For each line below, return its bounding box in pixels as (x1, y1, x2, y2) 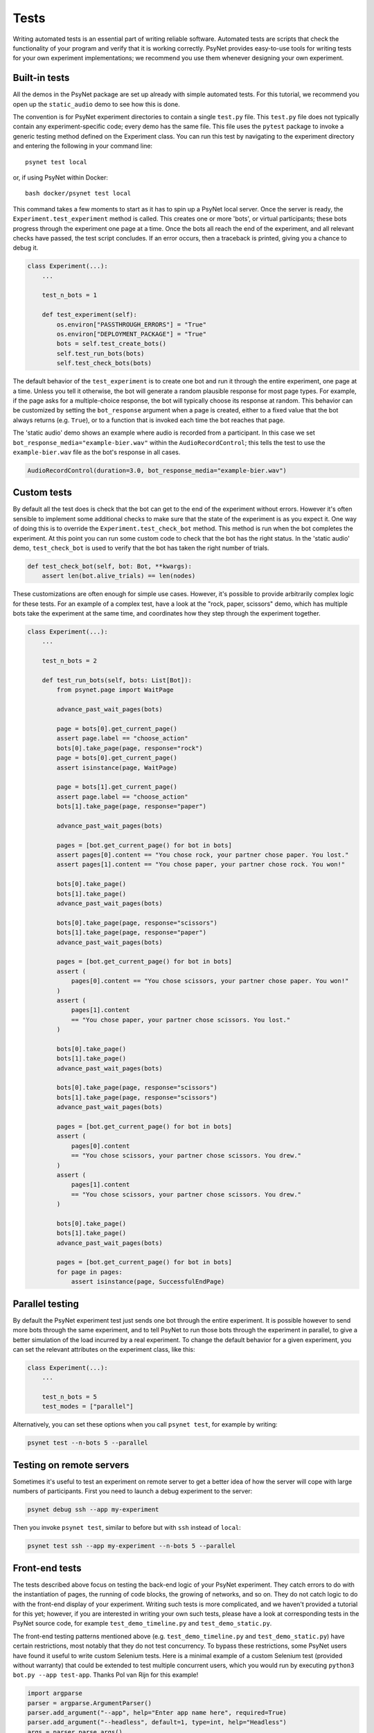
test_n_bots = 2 (42, 657, 97, 665)
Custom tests (12, 487, 72, 498)
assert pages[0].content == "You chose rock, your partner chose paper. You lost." (56, 851, 349, 859)
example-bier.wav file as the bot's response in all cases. (12, 448, 181, 456)
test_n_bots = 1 (42, 291, 97, 299)
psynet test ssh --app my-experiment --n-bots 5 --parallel (27, 1542, 236, 1550)
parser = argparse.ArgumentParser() (27, 1699, 152, 1707)
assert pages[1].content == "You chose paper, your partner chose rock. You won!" (56, 860, 346, 869)
